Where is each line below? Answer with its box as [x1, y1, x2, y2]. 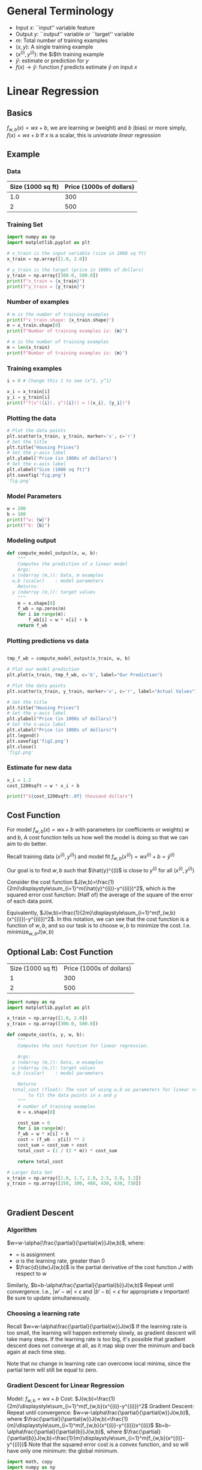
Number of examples [7, 298, 70, 306]
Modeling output [7, 537, 56, 545]
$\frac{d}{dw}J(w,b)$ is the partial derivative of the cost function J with [15, 1263, 194, 1270]
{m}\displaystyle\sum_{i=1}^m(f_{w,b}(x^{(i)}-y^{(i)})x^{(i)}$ [7, 1422, 155, 1429]
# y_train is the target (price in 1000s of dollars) [7, 267, 144, 273]
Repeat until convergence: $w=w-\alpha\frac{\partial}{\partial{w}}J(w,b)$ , [7, 1409, 191, 1416]
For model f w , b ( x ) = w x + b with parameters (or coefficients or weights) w [7, 826, 189, 835]
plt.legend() [7, 733, 40, 739]
